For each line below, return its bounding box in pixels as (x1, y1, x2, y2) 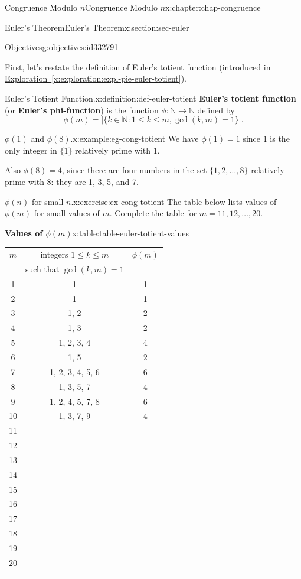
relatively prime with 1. (75, 144, 160, 156)
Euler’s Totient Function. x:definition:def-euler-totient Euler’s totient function (5, 92, 296, 104)
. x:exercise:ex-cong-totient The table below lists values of (71, 195, 277, 207)
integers (40, 248, 68, 261)
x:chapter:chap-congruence (165, 1, 261, 13)
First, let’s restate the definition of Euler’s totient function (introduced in (5, 60, 271, 73)
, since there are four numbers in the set (62, 164, 207, 176)
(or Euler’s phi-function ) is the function (5, 103, 159, 116)
